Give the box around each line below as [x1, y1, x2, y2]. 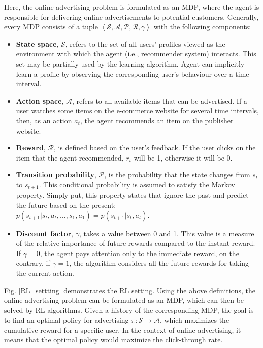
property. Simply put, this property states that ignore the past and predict [16, 189, 249, 200]
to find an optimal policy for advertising [4, 314, 129, 325]
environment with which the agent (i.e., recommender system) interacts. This [16, 48, 256, 59]
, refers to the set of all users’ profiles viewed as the [65, 38, 225, 49]
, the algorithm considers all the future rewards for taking [69, 258, 249, 268]
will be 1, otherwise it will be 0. [134, 152, 233, 163]
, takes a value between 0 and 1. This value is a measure [79, 228, 254, 238]
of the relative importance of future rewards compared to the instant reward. [16, 238, 255, 248]
